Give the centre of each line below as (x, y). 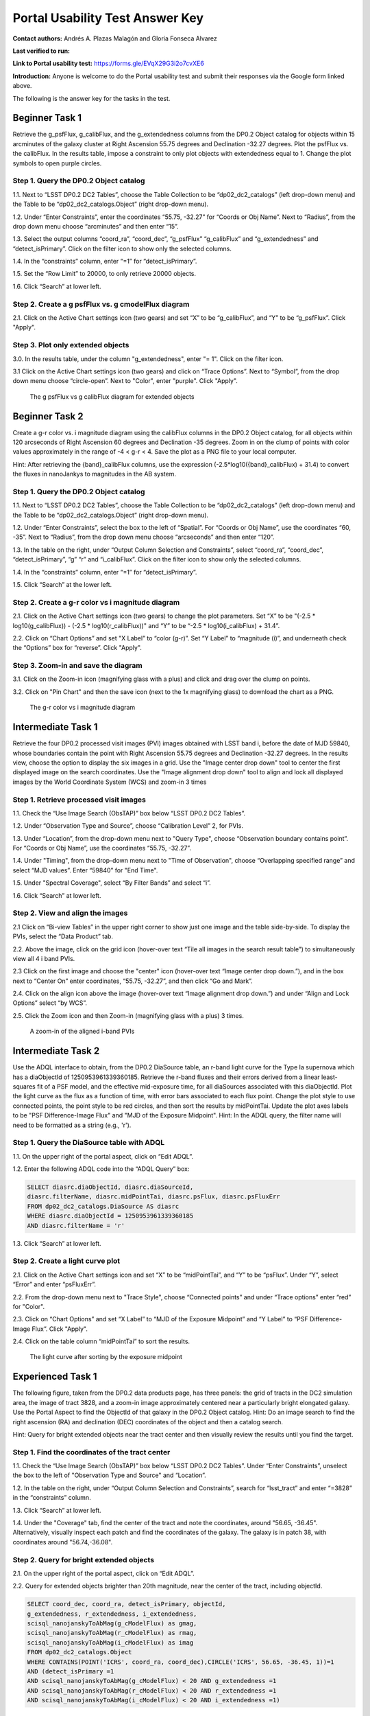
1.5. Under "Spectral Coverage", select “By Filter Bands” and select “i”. (112, 883)
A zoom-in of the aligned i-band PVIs (82, 1031)
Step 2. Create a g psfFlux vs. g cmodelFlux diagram (101, 304)
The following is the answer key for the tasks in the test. (91, 98)
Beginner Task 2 (48, 416)
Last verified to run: (41, 51)
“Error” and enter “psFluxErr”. (54, 1284)
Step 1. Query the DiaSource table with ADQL (89, 1143)
